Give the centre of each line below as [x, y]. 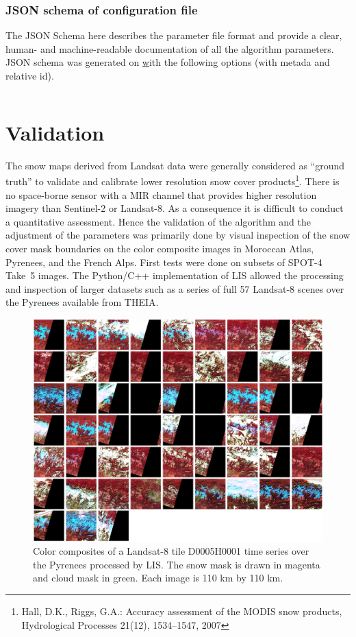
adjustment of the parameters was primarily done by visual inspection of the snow [178, 235]
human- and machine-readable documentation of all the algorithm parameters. [170, 48]
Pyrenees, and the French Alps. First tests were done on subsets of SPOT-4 [164, 262]
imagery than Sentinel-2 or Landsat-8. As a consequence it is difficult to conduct [175, 208]
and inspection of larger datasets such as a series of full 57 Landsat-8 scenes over [175, 288]
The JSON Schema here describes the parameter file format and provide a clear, [174, 35]
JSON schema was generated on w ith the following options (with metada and [168, 62]
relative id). [30, 75]
